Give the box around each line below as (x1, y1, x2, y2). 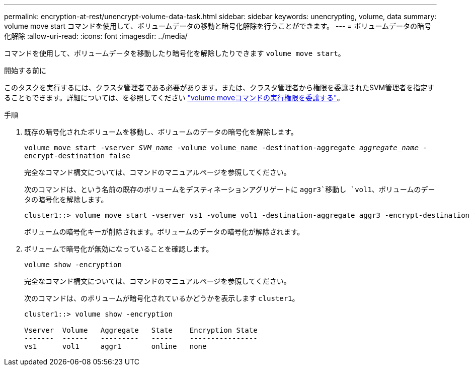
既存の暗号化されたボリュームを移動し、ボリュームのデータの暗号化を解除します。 (24, 128, 298, 136)
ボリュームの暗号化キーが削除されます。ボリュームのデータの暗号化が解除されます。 (24, 227, 304, 236)
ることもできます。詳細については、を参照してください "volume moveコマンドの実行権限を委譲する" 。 (4, 93, 344, 102)
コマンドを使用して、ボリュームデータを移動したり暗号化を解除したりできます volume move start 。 (4, 49, 345, 57)
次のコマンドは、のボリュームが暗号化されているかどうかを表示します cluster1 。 (24, 294, 299, 302)
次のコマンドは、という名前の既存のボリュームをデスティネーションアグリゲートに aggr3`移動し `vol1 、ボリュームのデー (24, 185, 435, 194)
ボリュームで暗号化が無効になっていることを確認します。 (24, 244, 213, 253)
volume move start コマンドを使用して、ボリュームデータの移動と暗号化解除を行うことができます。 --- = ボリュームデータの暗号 (4, 22, 432, 30)
